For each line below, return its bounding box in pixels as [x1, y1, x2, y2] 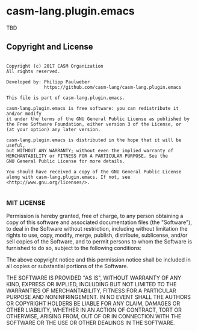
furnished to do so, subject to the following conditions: [6, 245, 141, 252]
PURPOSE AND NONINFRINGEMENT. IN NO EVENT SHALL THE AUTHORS [6, 294, 191, 301]
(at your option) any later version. [6, 126, 101, 132]
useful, [6, 142, 26, 149]
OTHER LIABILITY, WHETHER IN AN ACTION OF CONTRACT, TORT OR [6, 306, 182, 313]
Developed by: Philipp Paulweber [6, 79, 90, 85]
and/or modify [6, 111, 42, 117]
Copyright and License [6, 42, 93, 52]
